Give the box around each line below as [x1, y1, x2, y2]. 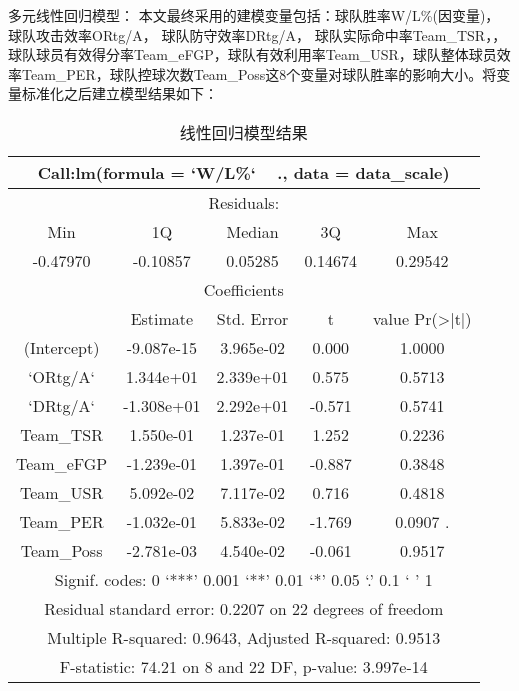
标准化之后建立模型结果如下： [21, 83, 218, 104]
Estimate [130, 306, 194, 330]
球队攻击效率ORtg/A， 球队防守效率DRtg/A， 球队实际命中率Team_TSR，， [8, 24, 507, 45]
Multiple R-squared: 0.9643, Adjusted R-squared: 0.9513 [47, 625, 441, 649]
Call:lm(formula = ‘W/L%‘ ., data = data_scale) [37, 160, 450, 184]
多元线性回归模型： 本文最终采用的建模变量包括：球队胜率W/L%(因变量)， [8, 5, 500, 25]
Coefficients [203, 277, 284, 301]
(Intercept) [23, 335, 100, 359]
